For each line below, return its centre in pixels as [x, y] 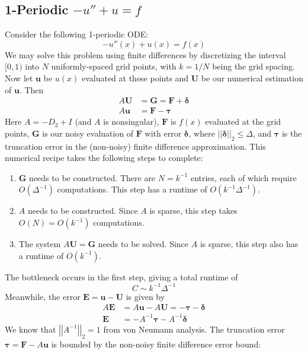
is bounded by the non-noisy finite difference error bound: [156, 344]
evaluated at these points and [135, 78]
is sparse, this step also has [249, 244]
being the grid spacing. [254, 66]
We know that [31, 329]
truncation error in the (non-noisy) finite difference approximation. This [135, 146]
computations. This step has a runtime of [132, 189]
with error [163, 133]
